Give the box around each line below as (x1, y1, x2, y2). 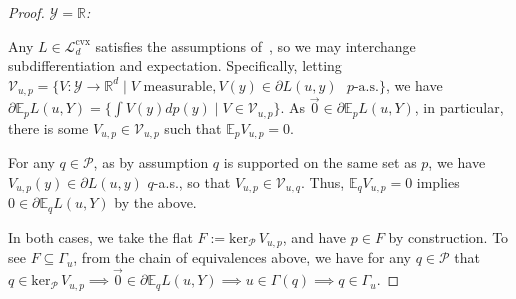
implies (416, 171, 460, 192)
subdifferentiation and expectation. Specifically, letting (8, 55, 342, 76)
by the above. (114, 192, 197, 213)
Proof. (8, 2, 45, 22)
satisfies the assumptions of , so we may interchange (95, 35, 416, 56)
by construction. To (388, 226, 509, 247)
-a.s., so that (153, 171, 231, 192)
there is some (8, 117, 89, 138)
